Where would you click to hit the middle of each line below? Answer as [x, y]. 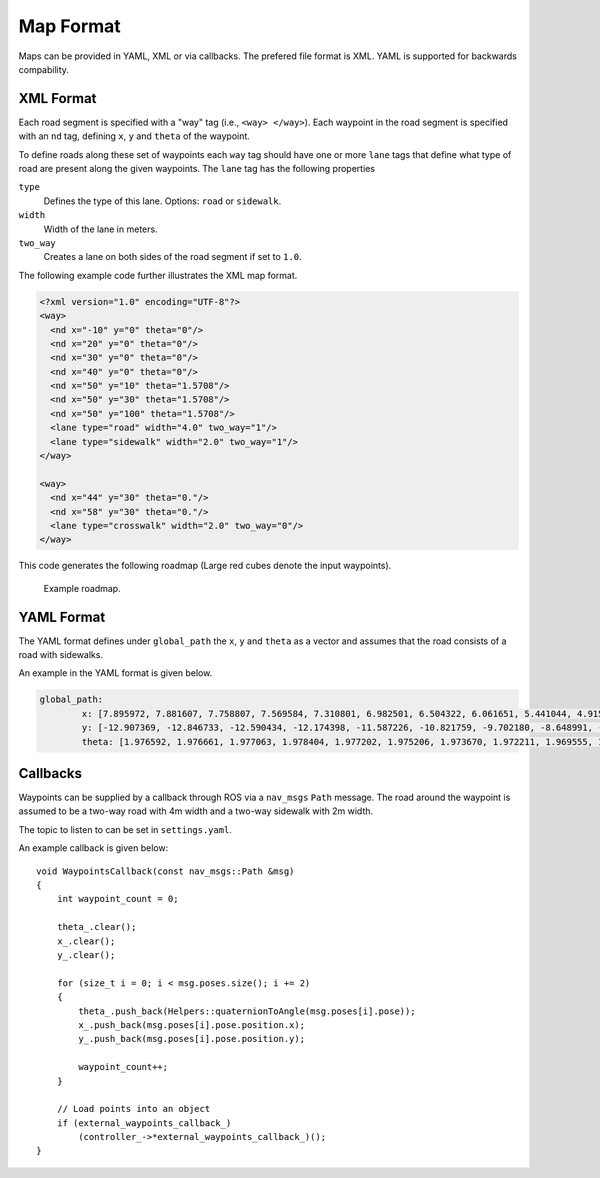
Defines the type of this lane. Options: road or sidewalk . [162, 201]
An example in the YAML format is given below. [115, 673]
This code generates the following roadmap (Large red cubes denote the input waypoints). [205, 566]
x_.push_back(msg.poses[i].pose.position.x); [191, 1024]
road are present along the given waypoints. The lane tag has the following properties [196, 169]
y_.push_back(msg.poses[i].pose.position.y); [191, 1039]
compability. [44, 69]
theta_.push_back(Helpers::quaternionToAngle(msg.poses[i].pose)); [247, 1011]
